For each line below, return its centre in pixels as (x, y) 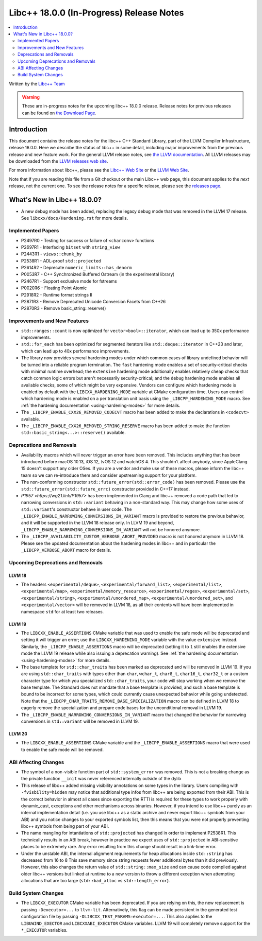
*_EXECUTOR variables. (44, 930)
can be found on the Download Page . (59, 113)
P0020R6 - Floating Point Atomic (54, 288)
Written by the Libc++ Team (37, 84)
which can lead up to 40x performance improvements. (75, 351)
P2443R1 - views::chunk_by (51, 254)
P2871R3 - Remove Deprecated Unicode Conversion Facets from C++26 (93, 302)
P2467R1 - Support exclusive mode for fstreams (69, 281)
